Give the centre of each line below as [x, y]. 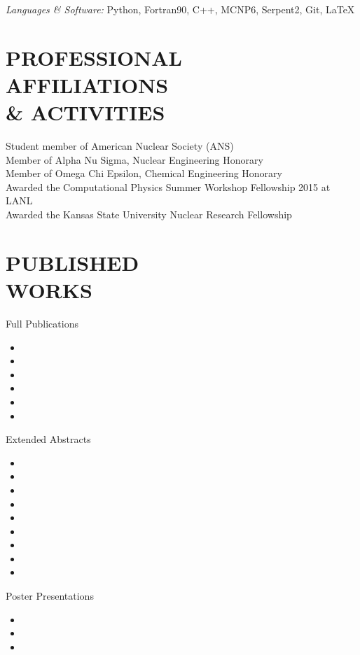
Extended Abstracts [48, 439]
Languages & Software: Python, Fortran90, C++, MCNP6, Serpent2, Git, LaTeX [180, 9]
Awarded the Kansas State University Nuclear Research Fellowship [149, 214]
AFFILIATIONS [87, 84]
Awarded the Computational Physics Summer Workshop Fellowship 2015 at [168, 186]
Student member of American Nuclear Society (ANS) [120, 146]
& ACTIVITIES [85, 112]
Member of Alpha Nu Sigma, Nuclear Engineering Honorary [134, 159]
